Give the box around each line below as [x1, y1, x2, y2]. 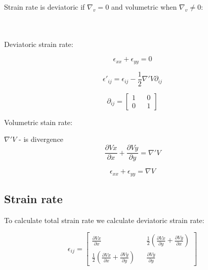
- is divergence [18, 134, 64, 144]
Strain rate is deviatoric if [4, 2, 85, 12]
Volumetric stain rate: [4, 116, 72, 127]
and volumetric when [111, 2, 177, 12]
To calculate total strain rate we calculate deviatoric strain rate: [4, 214, 204, 225]
